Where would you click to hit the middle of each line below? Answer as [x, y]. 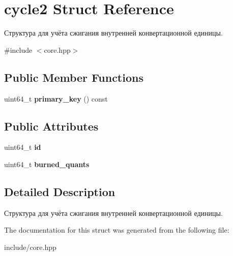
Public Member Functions [74, 77]
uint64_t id [23, 147]
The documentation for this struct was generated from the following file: [117, 230]
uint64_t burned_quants [47, 164]
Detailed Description [60, 191]
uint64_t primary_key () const [56, 98]
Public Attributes [51, 126]
